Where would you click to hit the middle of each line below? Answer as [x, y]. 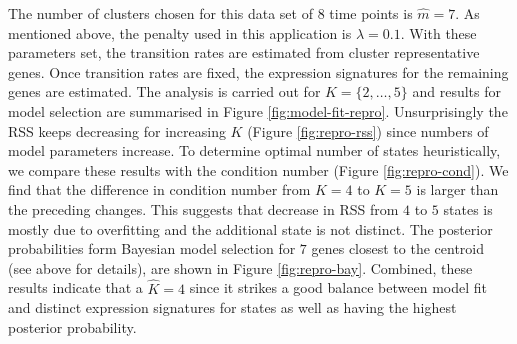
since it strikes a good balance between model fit [338, 287]
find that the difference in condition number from [159, 189]
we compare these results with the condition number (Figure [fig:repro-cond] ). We [258, 169]
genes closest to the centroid [397, 248]
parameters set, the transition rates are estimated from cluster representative [244, 52]
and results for [456, 91]
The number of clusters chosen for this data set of [160, 13]
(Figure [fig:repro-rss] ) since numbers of [368, 130]
